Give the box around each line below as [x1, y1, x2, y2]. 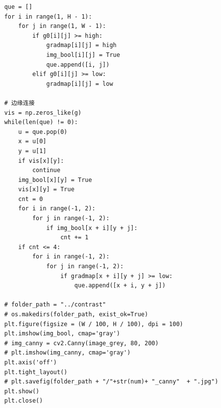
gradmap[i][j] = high [46, 42, 117, 49]
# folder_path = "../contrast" [4, 301, 106, 308]
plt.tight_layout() [4, 368, 68, 376]
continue [32, 167, 61, 174]
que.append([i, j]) [46, 61, 110, 68]
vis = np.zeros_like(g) [4, 109, 82, 116]
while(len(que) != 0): [4, 119, 78, 126]
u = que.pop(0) [18, 128, 68, 135]
